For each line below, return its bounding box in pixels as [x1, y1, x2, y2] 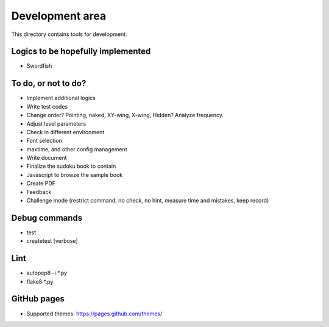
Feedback [26, 188, 52, 195]
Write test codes [26, 102, 68, 110]
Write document [26, 154, 67, 162]
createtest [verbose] [26, 237, 79, 245]
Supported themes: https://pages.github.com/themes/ [26, 310, 163, 317]
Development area [11, 9, 107, 23]
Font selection [26, 137, 62, 145]
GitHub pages [11, 293, 65, 304]
